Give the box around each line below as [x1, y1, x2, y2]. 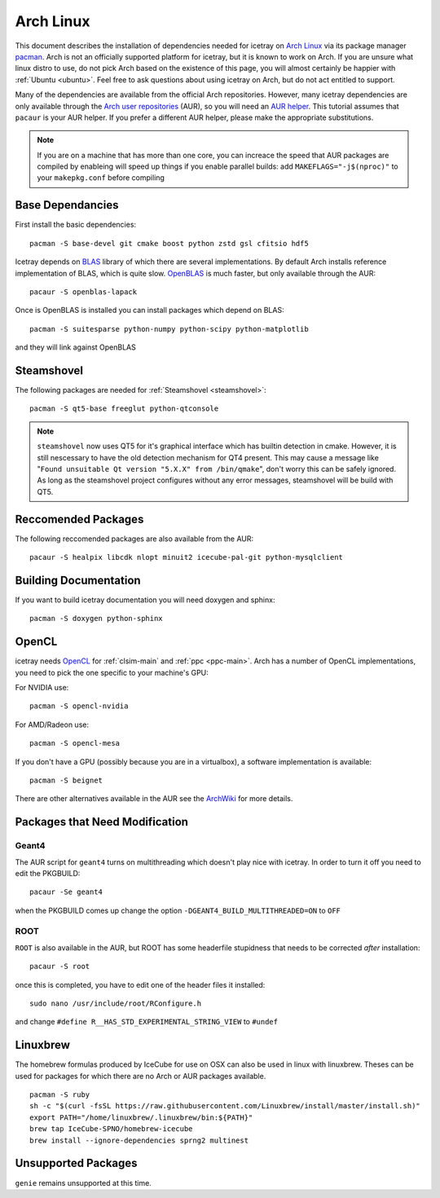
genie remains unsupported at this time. [15, 1178, 152, 1187]
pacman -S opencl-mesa [29, 738, 121, 748]
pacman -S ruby [29, 1090, 90, 1099]
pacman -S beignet [29, 775, 103, 785]
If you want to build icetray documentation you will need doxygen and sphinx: [15, 595, 275, 605]
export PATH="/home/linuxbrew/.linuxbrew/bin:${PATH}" [29, 1112, 253, 1122]
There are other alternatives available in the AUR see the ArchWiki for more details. [15, 794, 293, 804]
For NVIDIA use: [15, 683, 69, 693]
